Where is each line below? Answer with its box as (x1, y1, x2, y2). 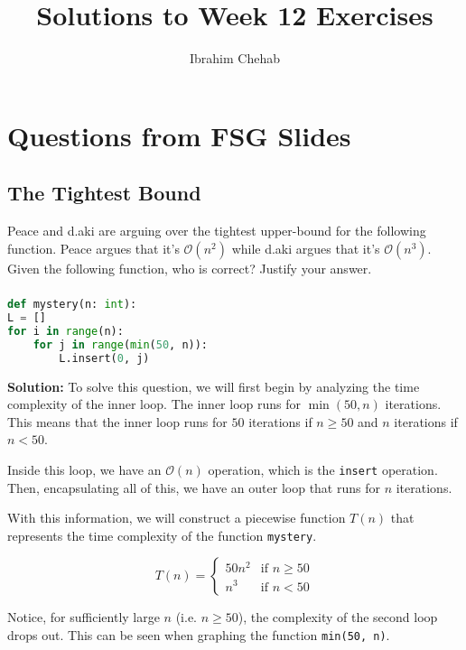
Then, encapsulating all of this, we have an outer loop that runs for (7, 478, 380, 497)
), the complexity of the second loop (238, 608, 438, 627)
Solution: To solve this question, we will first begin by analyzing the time (7, 376, 420, 395)
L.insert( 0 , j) (59, 351, 150, 365)
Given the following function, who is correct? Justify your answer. (7, 258, 372, 277)
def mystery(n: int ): (7, 298, 137, 311)
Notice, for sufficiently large (7, 608, 160, 627)
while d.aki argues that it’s (231, 238, 380, 257)
